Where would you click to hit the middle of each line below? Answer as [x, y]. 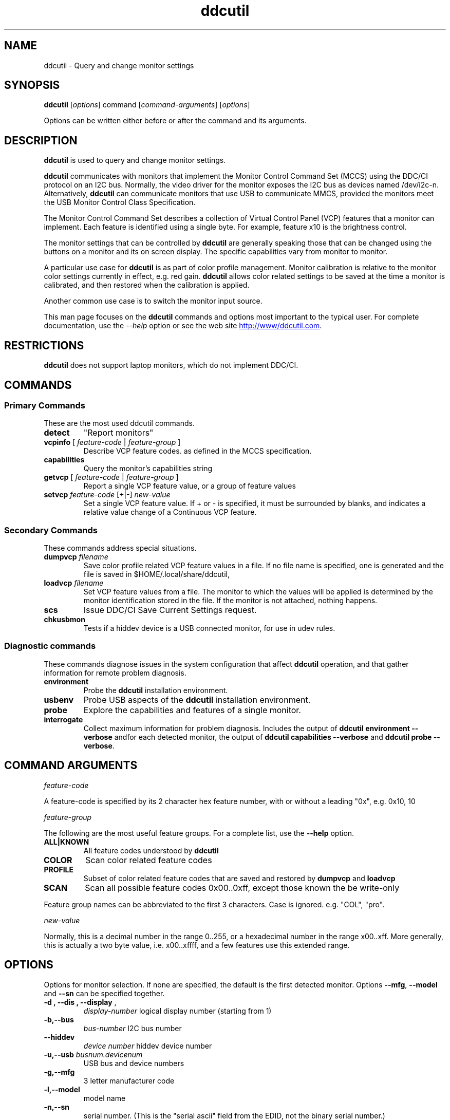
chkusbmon [64, 620]
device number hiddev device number [148, 1046]
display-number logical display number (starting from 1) [177, 1011]
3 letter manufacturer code [129, 1080]
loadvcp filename [74, 583]
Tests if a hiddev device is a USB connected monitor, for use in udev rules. [209, 628]
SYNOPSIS [32, 85]
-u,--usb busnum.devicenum [93, 1054]
